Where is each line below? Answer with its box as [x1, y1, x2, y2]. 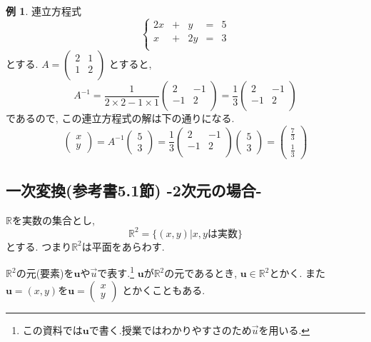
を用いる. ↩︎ [258, 322, 310, 337]
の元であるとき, [164, 266, 238, 281]
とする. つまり [6, 238, 72, 253]
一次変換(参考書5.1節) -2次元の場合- [6, 178, 262, 201]
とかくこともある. [122, 282, 205, 297]
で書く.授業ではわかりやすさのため [88, 322, 252, 337]
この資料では [22, 322, 83, 337]
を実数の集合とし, [11, 212, 95, 227]
